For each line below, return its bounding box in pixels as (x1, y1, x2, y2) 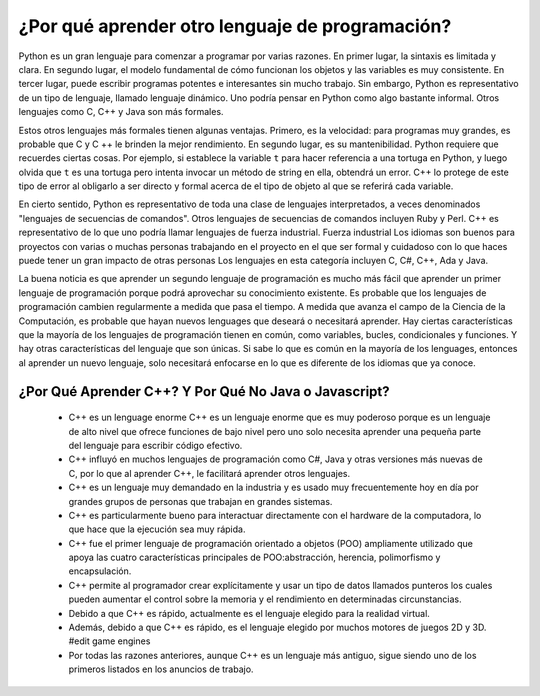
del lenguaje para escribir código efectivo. (68, 439, 243, 451)
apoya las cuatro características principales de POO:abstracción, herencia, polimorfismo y (68, 551, 441, 564)
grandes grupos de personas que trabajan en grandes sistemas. (68, 495, 333, 507)
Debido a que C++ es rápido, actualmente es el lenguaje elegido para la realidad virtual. (68, 607, 430, 619)
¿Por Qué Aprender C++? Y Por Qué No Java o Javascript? (18, 383, 390, 400)
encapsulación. (68, 565, 132, 577)
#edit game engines (68, 635, 151, 647)
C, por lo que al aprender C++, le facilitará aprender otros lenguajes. (68, 467, 350, 479)
